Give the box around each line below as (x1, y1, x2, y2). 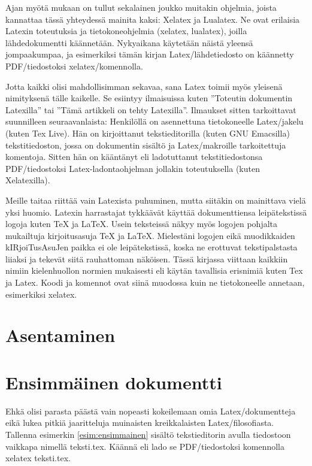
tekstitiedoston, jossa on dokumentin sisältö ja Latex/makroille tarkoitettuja (5, 138, 286, 151)
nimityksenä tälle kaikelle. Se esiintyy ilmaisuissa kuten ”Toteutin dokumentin (5, 92, 293, 104)
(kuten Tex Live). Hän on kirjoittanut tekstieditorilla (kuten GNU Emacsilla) (5, 126, 290, 139)
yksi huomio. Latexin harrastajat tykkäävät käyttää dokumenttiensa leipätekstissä (5, 205, 307, 218)
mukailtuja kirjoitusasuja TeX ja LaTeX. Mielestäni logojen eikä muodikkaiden (5, 229, 295, 241)
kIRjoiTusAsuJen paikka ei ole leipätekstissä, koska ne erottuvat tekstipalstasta (5, 241, 298, 253)
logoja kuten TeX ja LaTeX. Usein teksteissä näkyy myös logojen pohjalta (5, 217, 278, 230)
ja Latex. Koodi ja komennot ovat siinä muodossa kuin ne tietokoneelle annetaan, (5, 276, 305, 289)
